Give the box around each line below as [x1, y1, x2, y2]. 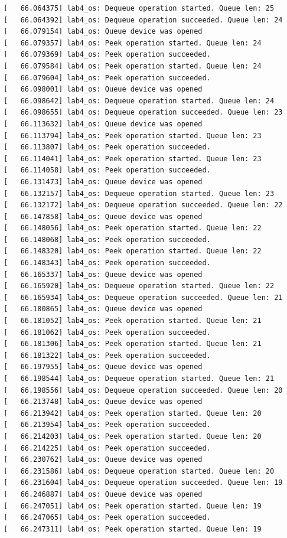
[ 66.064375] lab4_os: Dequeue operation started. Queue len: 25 [4, 4, 275, 12]
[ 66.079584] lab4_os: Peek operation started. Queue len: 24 [4, 61, 262, 70]
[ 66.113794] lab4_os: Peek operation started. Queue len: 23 [4, 131, 262, 140]
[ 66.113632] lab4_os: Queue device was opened [4, 119, 203, 128]
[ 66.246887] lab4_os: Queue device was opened [4, 490, 203, 498]
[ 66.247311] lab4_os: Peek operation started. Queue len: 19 [4, 524, 262, 533]
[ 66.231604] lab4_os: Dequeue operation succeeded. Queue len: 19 [4, 478, 283, 487]
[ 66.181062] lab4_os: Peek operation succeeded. [4, 328, 211, 337]
